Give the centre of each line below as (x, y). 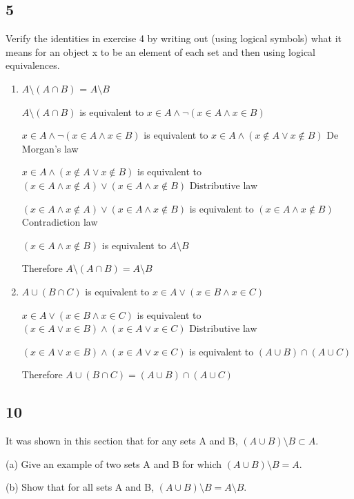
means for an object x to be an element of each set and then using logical (161, 51)
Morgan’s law (50, 148)
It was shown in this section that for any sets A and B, (122, 441)
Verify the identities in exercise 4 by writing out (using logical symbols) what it (174, 38)
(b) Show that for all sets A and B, (80, 487)
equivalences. (33, 65)
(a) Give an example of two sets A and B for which (114, 463)
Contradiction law (60, 222)
